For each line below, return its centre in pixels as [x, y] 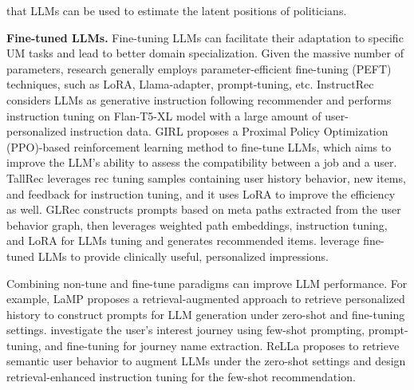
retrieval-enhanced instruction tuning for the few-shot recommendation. [181, 377]
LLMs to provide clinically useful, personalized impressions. [183, 256]
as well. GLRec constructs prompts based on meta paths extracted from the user [204, 209]
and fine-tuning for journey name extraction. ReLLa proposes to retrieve [222, 345]
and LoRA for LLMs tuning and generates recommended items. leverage [183, 240]
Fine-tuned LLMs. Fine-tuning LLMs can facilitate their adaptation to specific [205, 37]
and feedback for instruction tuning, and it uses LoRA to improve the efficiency [201, 193]
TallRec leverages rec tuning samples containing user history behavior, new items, [206, 177]
